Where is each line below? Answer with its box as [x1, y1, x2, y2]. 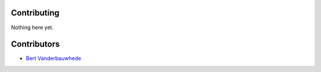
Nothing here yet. [11, 24, 53, 31]
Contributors [11, 39, 60, 49]
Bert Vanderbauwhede [26, 55, 81, 62]
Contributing [11, 8, 59, 18]
